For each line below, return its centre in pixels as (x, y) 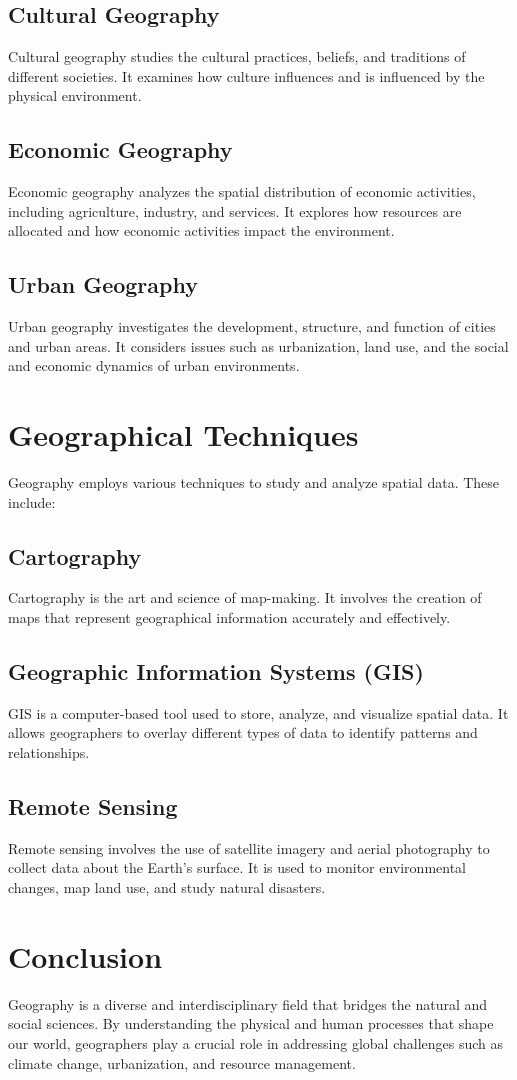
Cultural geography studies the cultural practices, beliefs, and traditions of (237, 56)
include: (32, 501)
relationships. (49, 752)
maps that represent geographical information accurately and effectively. (229, 617)
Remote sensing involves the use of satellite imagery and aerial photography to (249, 847)
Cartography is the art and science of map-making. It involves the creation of (245, 597)
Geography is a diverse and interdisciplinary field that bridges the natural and (248, 1003)
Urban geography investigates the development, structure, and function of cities (252, 326)
